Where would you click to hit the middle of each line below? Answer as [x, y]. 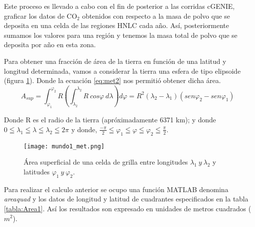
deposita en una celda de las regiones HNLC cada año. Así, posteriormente [116, 25]
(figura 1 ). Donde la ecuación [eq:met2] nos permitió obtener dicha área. [113, 80]
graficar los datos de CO [41, 15]
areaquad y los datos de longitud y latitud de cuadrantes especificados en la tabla [126, 199]
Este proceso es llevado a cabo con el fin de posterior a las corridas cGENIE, [119, 6]
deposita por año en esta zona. [50, 44]
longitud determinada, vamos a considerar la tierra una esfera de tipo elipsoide [122, 71]
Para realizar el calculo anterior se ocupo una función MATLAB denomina [116, 189]
